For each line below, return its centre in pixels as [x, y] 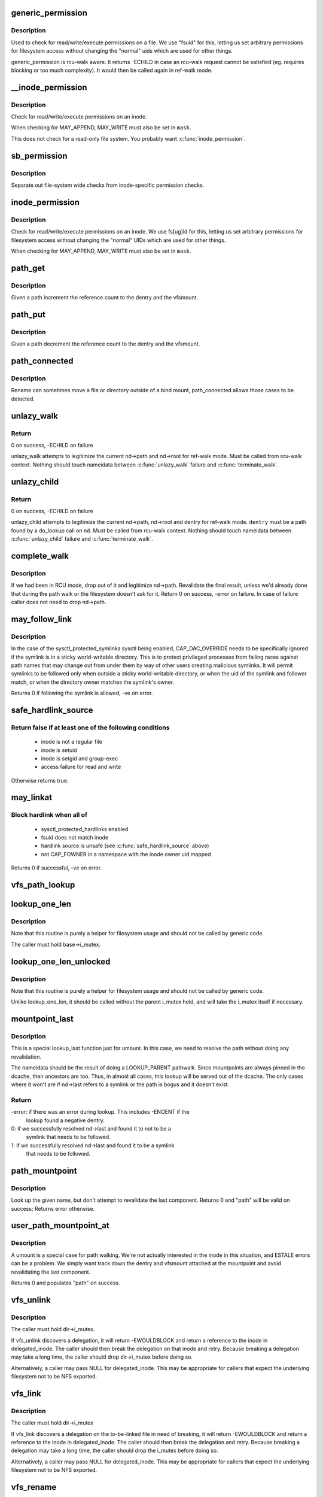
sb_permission [39, 156]
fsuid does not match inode [75, 838]
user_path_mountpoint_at [60, 1225]
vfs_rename [34, 1487]
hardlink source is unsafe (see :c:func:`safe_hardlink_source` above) [125, 846]
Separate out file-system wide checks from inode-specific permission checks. [108, 185]
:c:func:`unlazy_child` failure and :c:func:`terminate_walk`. [82, 539]
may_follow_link [41, 619]
